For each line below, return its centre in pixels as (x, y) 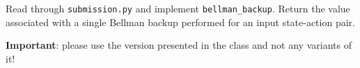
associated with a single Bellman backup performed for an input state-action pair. (180, 22)
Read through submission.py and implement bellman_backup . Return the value (178, 8)
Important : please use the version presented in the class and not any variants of (179, 45)
